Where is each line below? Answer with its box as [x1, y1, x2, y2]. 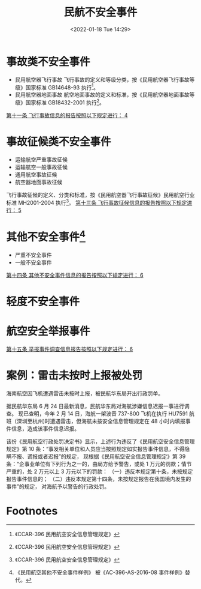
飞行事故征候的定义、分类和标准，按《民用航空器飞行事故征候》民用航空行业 [6, 191, 195, 198]
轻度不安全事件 [6, 295, 80, 309]
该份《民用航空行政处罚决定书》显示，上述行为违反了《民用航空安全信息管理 [6, 438, 195, 445]
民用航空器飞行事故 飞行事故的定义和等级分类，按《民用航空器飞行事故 [14, 76, 190, 83]
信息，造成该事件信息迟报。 [11, 424, 80, 432]
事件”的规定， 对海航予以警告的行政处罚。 [6, 483, 110, 490]
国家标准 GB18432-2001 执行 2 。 [25, 98, 105, 106]
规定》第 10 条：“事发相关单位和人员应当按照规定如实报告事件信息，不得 [6, 445, 185, 452]
